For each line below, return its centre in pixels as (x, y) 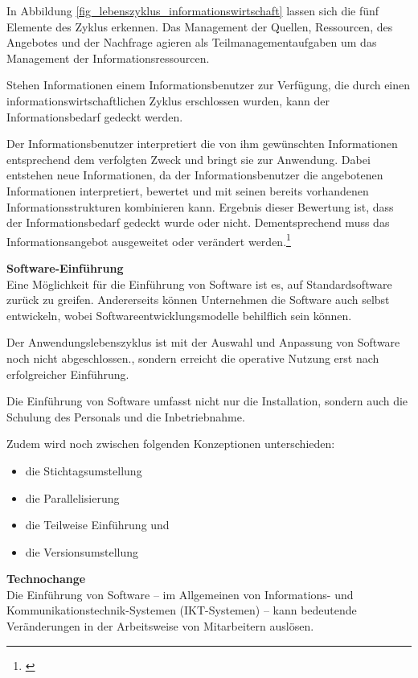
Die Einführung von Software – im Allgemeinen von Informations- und (180, 594)
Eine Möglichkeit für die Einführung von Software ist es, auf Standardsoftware (199, 284)
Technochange (46, 579)
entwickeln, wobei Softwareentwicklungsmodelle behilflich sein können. (179, 315)
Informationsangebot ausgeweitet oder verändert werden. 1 (149, 240)
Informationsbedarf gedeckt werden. (95, 116)
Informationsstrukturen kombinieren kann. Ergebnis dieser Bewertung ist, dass (200, 206)
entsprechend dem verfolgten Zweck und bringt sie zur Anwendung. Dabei (189, 159)
